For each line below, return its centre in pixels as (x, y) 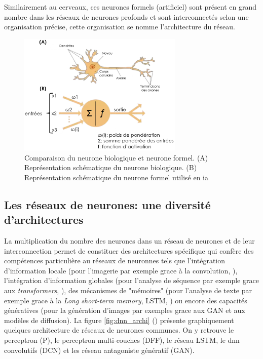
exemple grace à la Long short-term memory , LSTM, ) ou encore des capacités (126, 300)
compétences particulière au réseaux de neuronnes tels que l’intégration (115, 261)
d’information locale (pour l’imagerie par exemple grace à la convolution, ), (121, 270)
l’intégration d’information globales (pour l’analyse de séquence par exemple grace (131, 280)
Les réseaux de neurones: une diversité (107, 204)
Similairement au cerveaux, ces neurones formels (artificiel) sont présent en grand (130, 7)
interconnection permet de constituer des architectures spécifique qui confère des (129, 250)
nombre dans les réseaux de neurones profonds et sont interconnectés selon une (126, 16)
